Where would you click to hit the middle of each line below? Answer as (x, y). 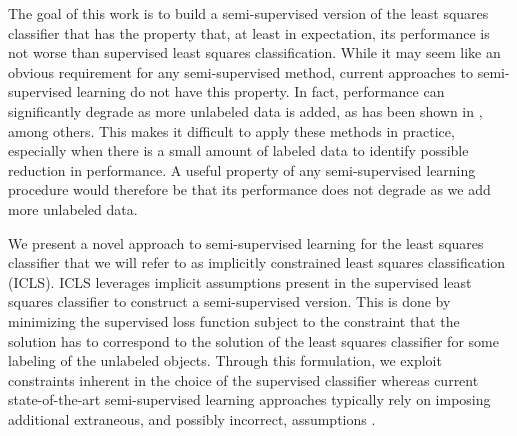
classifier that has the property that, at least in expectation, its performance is (249, 32)
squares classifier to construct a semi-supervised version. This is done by (229, 301)
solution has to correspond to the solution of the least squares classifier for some (253, 340)
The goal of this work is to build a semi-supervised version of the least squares (248, 13)
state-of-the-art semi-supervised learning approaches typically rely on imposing (249, 399)
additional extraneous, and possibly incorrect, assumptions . (192, 418)
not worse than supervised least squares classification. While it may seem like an (254, 52)
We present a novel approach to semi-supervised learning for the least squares (246, 242)
